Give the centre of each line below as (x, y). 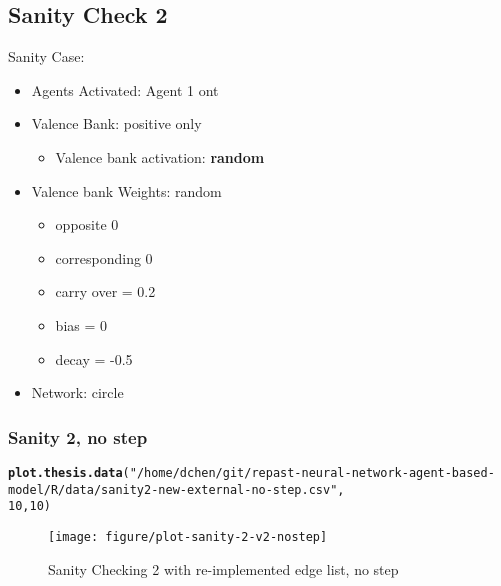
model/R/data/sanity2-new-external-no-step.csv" (173, 489)
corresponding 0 (104, 257)
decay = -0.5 (94, 358)
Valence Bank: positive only (116, 123)
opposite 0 (87, 224)
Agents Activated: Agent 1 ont (125, 89)
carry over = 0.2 (105, 291)
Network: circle (77, 392)
